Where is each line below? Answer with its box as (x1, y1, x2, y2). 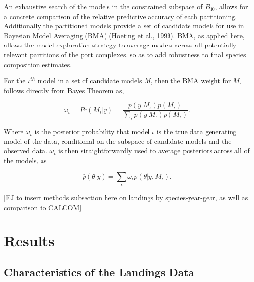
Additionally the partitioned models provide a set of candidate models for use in (4, 21, 244, 31)
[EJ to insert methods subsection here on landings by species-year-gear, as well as (4, 192, 248, 202)
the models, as (4, 155, 47, 165)
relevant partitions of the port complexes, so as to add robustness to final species (4, 49, 246, 59)
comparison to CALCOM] (4, 202, 82, 212)
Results (4, 231, 55, 251)
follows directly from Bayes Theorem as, (4, 85, 124, 95)
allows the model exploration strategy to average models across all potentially (4, 40, 237, 50)
